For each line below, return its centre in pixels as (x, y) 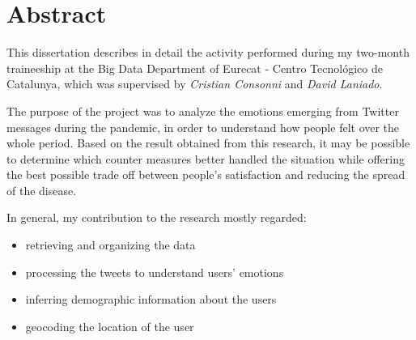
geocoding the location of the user (110, 326)
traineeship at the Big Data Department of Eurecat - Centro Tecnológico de (195, 68)
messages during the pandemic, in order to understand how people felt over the (203, 127)
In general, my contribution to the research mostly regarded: (157, 217)
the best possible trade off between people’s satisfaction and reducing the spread (206, 174)
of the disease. (42, 190)
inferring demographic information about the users (151, 299)
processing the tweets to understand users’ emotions (155, 272)
